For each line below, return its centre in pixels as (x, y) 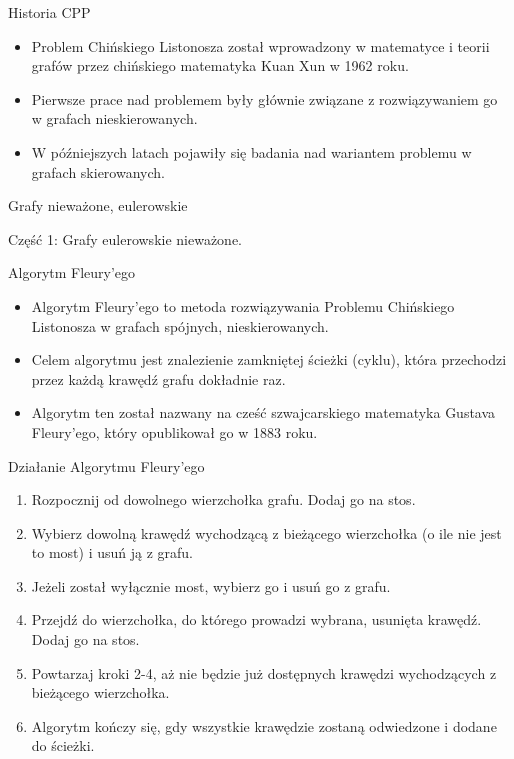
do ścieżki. (63, 745)
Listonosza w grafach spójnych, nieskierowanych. (180, 325)
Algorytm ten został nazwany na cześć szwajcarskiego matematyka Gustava (263, 412)
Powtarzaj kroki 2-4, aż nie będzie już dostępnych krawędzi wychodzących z (264, 672)
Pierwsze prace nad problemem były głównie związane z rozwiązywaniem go (264, 98)
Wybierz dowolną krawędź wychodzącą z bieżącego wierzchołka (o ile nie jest (266, 532)
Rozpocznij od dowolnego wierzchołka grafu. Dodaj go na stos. (223, 499)
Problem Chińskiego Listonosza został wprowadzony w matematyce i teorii (260, 45)
